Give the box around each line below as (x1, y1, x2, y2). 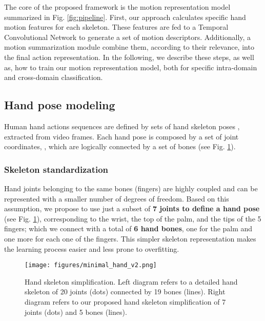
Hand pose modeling (4, 97, 115, 113)
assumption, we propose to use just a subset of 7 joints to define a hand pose (4, 203, 260, 214)
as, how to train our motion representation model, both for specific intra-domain (4, 62, 257, 72)
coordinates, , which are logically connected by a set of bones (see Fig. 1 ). (4, 141, 236, 152)
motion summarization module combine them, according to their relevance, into (4, 42, 254, 52)
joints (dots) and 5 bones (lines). (25, 306, 127, 317)
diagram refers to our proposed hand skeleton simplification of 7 (25, 296, 226, 307)
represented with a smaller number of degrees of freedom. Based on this (4, 193, 229, 204)
